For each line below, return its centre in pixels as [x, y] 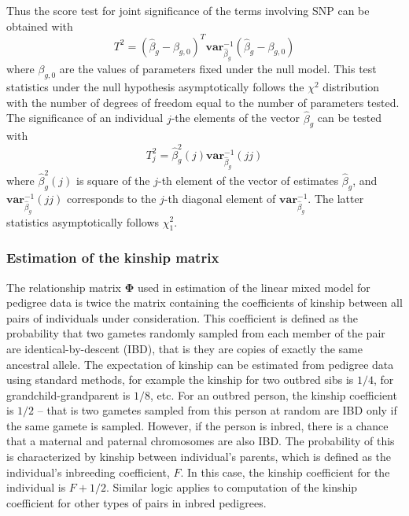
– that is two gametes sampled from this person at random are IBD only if [217, 410]
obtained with [40, 26]
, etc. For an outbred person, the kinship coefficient [274, 394]
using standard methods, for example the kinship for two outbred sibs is [180, 380]
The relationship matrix [64, 287]
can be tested [350, 118]
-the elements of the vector [236, 118]
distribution [351, 87]
